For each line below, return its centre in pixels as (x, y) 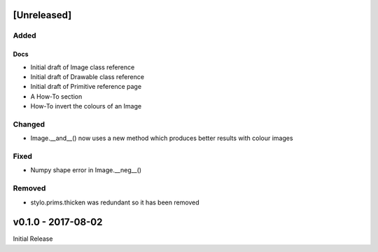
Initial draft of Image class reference (83, 67)
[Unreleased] (42, 15)
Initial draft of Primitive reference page (86, 87)
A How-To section (56, 96)
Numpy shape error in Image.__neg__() (86, 170)
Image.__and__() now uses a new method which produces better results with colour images (162, 138)
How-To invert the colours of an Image (86, 106)
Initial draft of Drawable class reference (87, 76)
